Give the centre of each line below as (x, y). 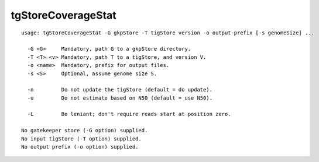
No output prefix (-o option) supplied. (80, 147)
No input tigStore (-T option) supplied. (81, 139)
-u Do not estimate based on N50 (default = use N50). (120, 98)
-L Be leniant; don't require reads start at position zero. (129, 114)
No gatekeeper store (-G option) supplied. (85, 131)
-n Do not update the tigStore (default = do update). (120, 90)
